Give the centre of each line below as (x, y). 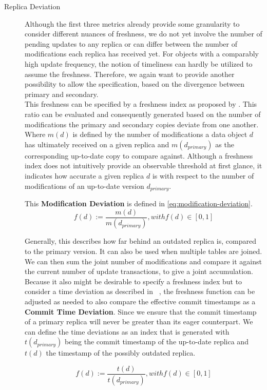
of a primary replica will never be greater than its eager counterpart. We (139, 321)
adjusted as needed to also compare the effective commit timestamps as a (140, 301)
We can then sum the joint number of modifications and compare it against (143, 261)
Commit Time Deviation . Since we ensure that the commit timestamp (141, 311)
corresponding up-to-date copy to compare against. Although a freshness (139, 155)
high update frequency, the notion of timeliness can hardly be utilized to (139, 63)
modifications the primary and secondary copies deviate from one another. (142, 124)
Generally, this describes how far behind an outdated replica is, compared (140, 241)
